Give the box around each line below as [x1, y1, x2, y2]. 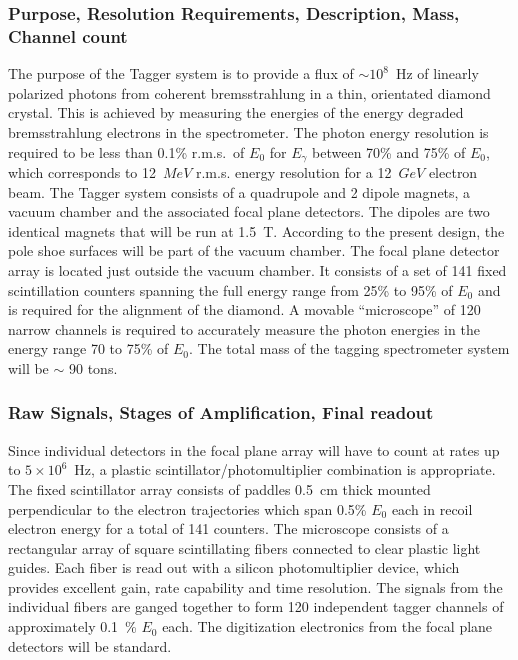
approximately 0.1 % [8, 616, 137, 637]
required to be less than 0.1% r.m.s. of [8, 141, 245, 162]
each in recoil [391, 498, 473, 519]
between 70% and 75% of [312, 141, 466, 162]
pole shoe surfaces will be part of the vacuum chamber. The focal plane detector [8, 240, 500, 261]
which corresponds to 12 [8, 161, 157, 182]
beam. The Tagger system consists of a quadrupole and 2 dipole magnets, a [8, 181, 471, 202]
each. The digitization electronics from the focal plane [162, 616, 493, 637]
